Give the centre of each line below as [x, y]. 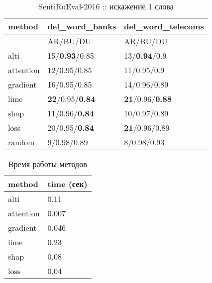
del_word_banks [82, 26]
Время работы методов [48, 164]
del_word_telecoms [164, 26]
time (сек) [67, 184]
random [21, 142]
